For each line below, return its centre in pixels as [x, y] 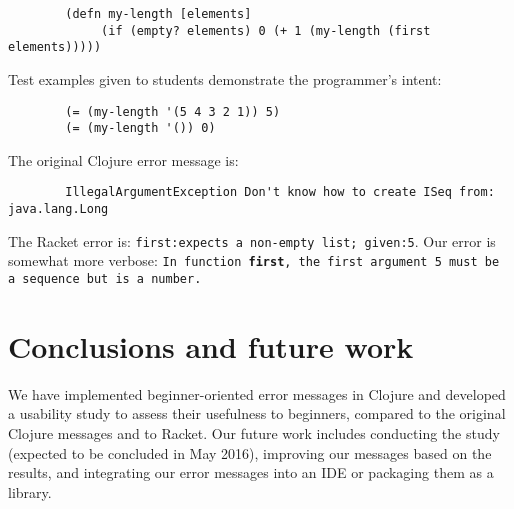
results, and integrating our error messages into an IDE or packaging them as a [251, 472]
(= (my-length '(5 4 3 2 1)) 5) [173, 111]
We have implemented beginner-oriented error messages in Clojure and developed [257, 393]
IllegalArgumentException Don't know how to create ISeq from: [280, 192]
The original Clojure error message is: [123, 159]
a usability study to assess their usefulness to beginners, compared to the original [257, 413]
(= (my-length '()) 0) [140, 128]
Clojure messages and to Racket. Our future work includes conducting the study [254, 433]
